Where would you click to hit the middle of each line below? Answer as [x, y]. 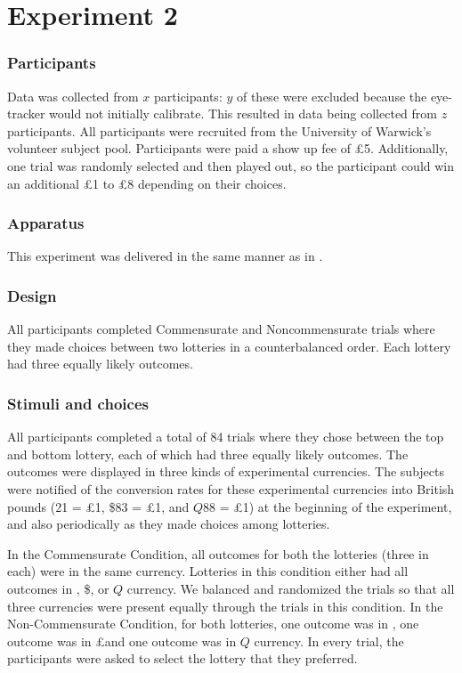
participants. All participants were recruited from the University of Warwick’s [219, 130]
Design [32, 295]
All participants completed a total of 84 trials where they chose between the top [226, 437]
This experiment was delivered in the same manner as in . [165, 256]
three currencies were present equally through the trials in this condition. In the [225, 606]
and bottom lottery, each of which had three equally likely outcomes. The [208, 454]
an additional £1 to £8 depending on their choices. [147, 183]
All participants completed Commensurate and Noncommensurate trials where [221, 329]
